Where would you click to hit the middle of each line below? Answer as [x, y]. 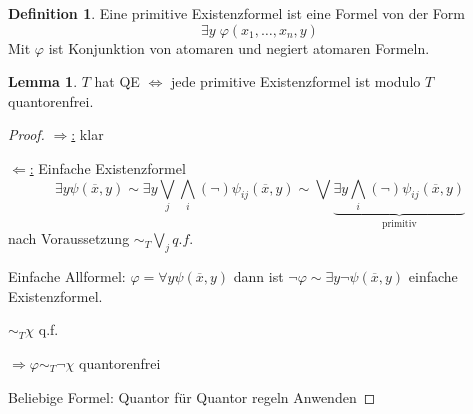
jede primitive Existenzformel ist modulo [295, 81]
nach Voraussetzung [69, 238]
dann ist [258, 276]
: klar [87, 134]
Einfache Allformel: [67, 276]
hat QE [117, 81]
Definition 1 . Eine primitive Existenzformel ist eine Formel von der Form [236, 13]
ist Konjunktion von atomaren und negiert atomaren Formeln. [239, 47]
